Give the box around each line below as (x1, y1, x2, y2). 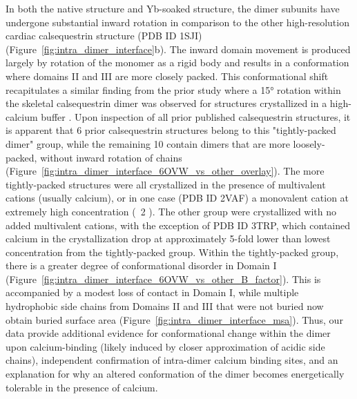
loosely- (293, 136, 325, 150)
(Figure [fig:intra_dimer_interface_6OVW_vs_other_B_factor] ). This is (6, 271, 321, 286)
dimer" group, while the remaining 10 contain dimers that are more (6, 136, 290, 150)
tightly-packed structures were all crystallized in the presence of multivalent (6, 177, 326, 191)
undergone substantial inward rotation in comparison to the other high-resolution (6, 14, 349, 29)
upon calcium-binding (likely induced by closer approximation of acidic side (6, 339, 325, 353)
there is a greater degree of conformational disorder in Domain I (6, 258, 277, 273)
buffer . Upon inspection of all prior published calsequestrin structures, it (41, 109, 351, 124)
